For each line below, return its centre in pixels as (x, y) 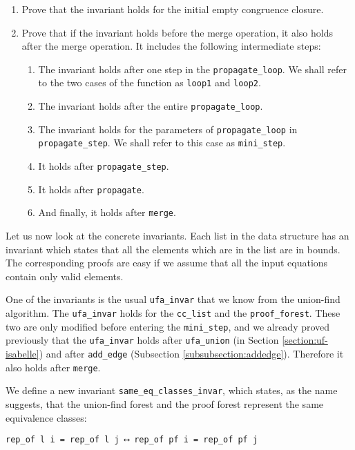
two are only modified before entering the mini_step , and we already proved (168, 326)
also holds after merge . (53, 367)
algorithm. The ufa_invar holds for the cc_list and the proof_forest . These (173, 313)
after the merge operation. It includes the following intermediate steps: (171, 46)
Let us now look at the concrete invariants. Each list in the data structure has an (177, 236)
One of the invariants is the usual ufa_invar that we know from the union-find (173, 299)
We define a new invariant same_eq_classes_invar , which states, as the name (172, 390)
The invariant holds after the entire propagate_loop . (151, 106)
